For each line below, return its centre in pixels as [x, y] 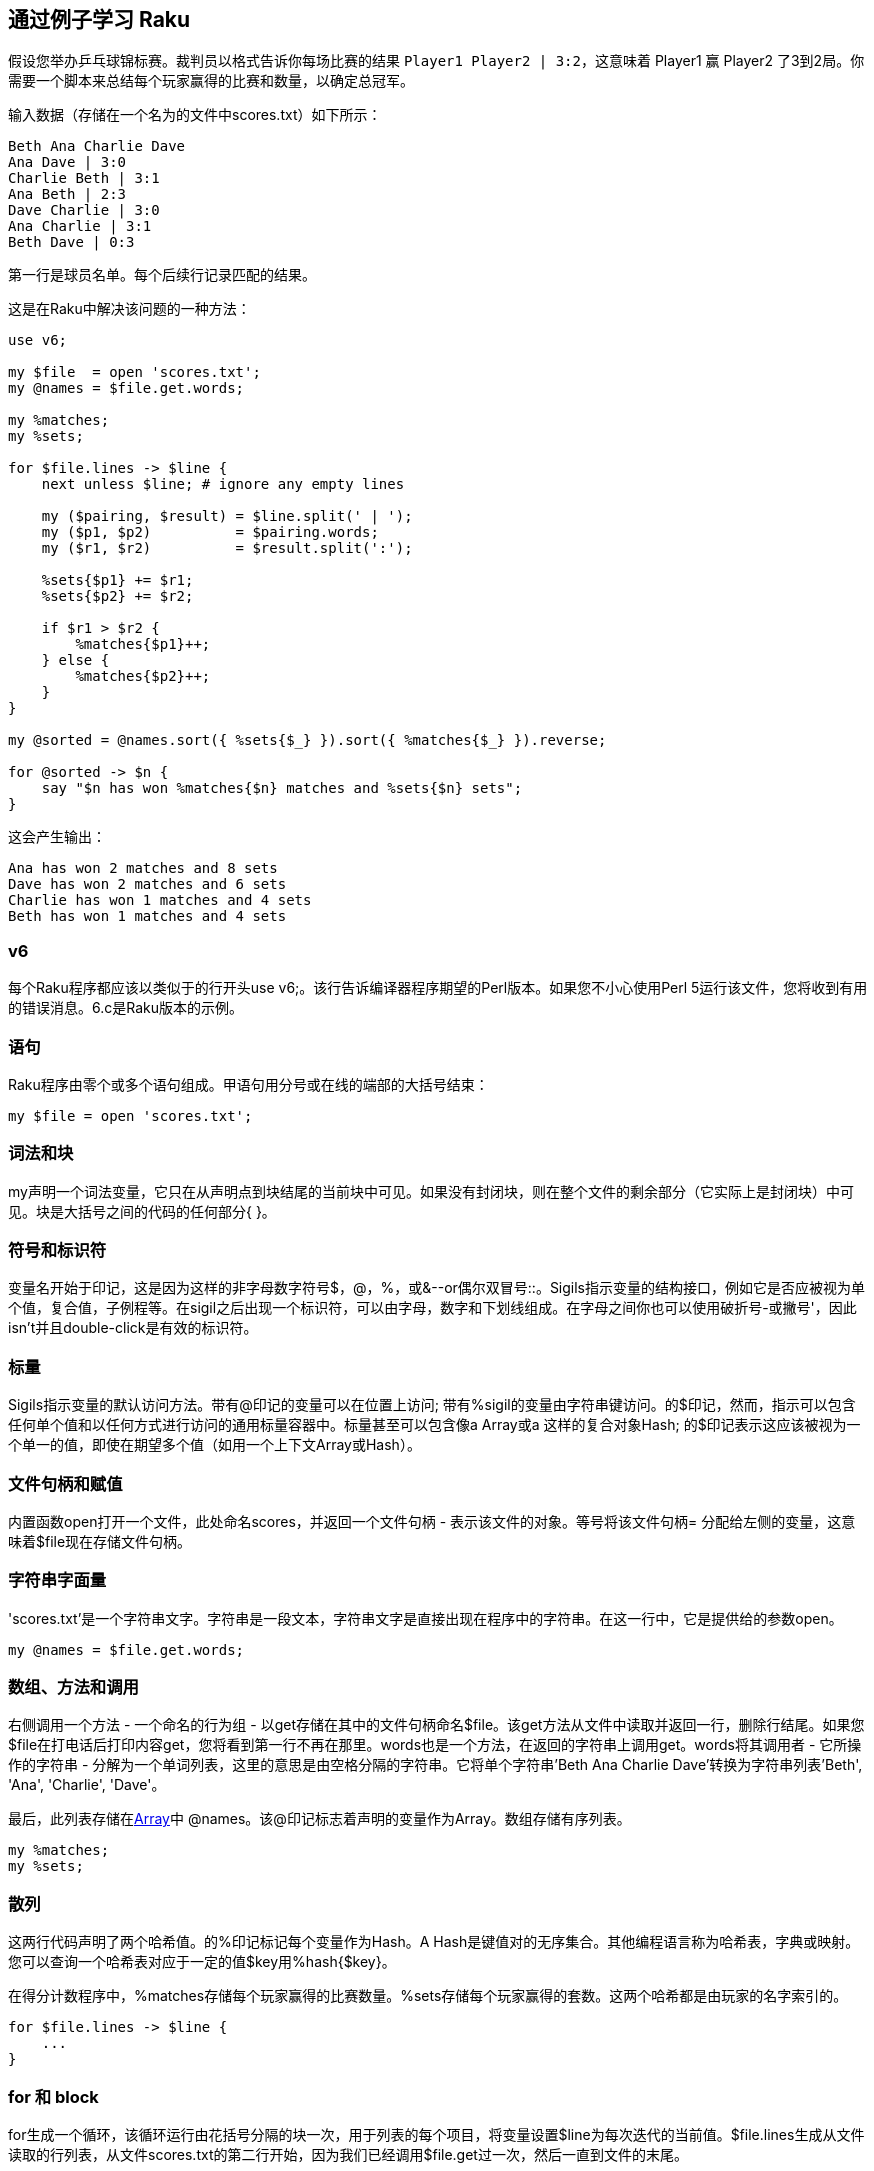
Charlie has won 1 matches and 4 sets [160, 900]
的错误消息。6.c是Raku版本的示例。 [126, 1008]
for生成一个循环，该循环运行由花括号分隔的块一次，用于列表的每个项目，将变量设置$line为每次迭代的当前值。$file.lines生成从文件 [436, 2134]
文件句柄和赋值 [65, 1483]
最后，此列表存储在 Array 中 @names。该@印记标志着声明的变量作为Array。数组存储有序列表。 [319, 1819]
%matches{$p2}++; [143, 676]
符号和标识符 [57, 1250]
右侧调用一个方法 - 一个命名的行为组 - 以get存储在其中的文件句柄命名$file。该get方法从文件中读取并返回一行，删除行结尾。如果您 [436, 1725]
